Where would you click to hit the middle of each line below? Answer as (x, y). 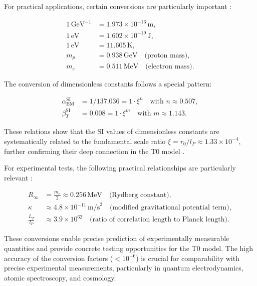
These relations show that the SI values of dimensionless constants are (112, 131)
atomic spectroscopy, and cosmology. (60, 277)
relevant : (18, 177)
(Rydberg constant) (139, 195)
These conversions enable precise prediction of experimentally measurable (117, 238)
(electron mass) (169, 67)
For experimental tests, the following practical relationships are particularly (120, 168)
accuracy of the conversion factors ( (59, 258)
